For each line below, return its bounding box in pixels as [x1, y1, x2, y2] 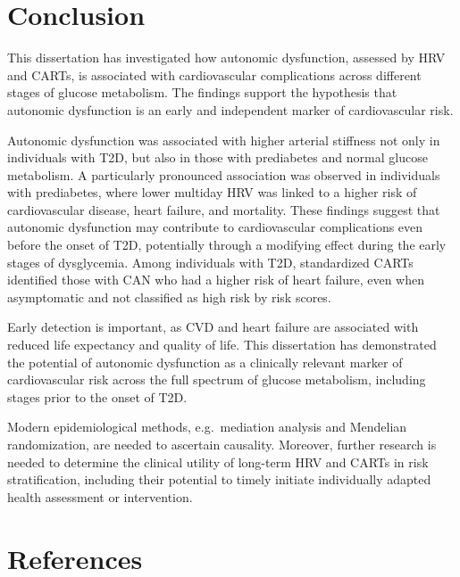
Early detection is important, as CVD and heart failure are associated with [7, 317, 419, 336]
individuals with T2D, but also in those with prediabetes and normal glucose [7, 148, 428, 167]
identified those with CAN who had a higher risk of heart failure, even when [7, 270, 424, 289]
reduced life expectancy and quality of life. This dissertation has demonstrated [7, 335, 437, 354]
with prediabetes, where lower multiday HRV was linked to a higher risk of [7, 183, 417, 202]
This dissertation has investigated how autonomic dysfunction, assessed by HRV [7, 48, 446, 67]
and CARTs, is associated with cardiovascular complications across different [7, 65, 422, 84]
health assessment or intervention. [7, 487, 193, 506]
